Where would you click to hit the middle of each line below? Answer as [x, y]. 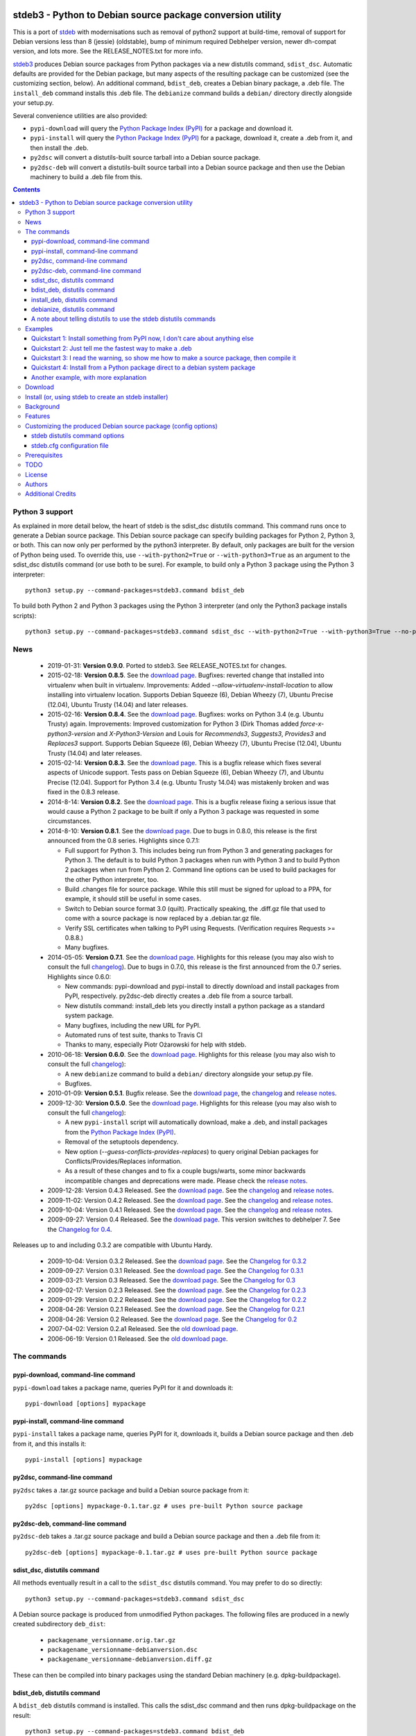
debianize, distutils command [73, 310]
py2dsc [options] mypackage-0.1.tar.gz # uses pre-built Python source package [164, 1506]
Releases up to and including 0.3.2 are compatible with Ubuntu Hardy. [113, 1245]
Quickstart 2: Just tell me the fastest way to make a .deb [112, 348]
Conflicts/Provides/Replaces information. [123, 1161]
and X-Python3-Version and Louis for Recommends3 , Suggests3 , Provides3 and [211, 733]
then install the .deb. [59, 148]
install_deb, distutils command [75, 299]
